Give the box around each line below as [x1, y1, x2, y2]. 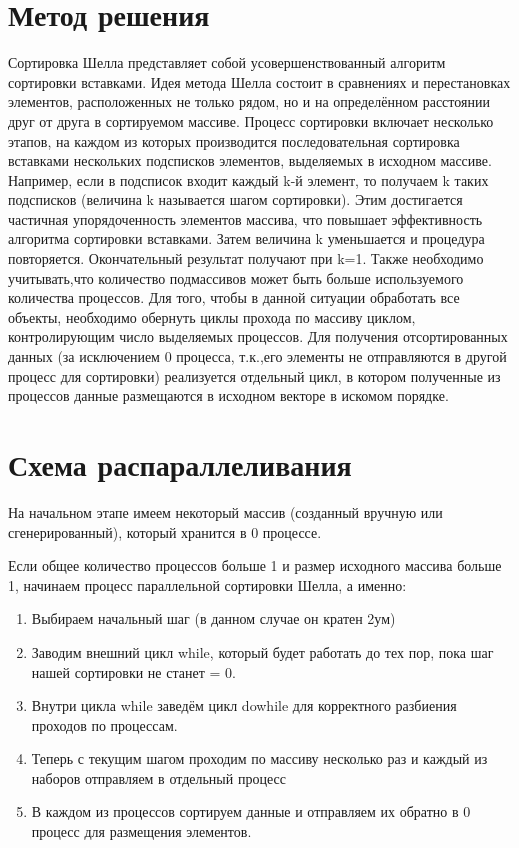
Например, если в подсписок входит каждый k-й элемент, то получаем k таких [8, 169, 489, 190]
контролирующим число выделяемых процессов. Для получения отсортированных [8, 326, 508, 347]
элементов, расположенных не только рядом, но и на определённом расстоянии [8, 91, 490, 112]
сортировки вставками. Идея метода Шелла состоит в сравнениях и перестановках [8, 71, 511, 92]
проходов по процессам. [31, 714, 178, 735]
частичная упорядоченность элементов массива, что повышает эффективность [8, 208, 483, 229]
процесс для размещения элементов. [31, 821, 252, 842]
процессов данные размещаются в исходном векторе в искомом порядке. [8, 385, 449, 406]
